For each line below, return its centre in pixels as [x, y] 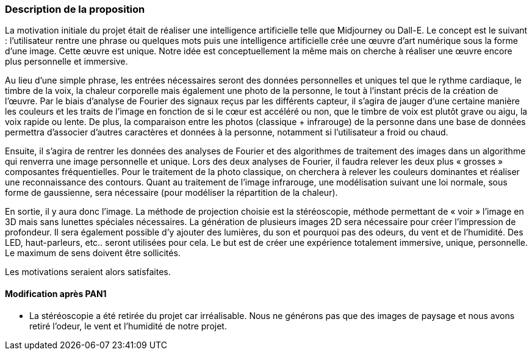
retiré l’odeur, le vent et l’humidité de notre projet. [128, 326]
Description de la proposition [75, 9]
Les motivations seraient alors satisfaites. [88, 272]
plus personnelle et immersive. [66, 62]
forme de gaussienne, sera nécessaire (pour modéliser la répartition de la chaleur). [171, 193]
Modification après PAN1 [56, 293]
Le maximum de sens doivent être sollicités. [93, 253]
